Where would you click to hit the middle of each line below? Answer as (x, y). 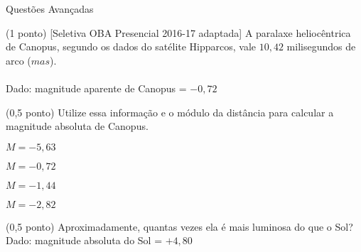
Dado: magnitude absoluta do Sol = (84, 240)
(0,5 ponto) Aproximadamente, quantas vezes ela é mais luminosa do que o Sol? (179, 226)
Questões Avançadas (50, 9)
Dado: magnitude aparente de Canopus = (96, 88)
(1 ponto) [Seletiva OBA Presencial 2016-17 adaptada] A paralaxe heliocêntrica (178, 32)
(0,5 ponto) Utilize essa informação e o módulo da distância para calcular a (170, 112)
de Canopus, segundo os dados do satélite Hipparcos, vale (131, 46)
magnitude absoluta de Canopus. (77, 126)
